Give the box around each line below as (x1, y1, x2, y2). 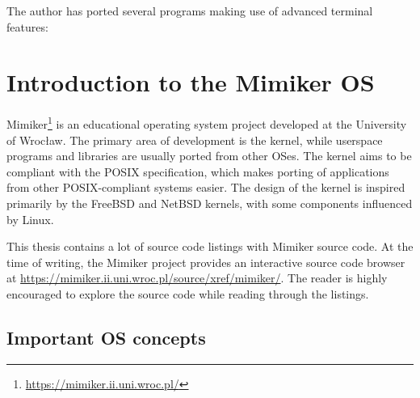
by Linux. (6, 210, 54, 227)
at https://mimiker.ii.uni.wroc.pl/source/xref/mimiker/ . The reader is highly (6, 269, 388, 286)
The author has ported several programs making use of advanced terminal (6, 2, 373, 19)
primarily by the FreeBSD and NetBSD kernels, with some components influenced (6, 194, 413, 211)
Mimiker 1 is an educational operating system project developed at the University (6, 113, 407, 132)
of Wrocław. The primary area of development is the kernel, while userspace (6, 131, 383, 148)
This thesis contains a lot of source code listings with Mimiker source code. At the (6, 238, 414, 255)
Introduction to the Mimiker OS (6, 66, 375, 99)
